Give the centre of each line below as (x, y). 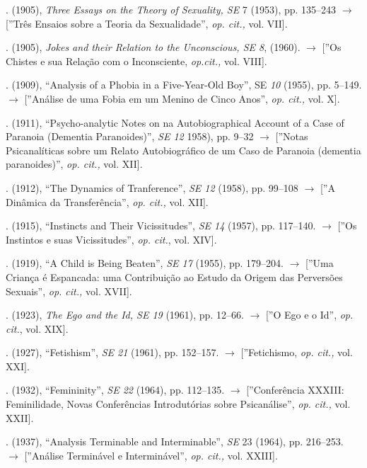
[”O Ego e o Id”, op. (309, 315)
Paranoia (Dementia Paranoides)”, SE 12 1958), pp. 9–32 (130, 136)
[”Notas (292, 136)
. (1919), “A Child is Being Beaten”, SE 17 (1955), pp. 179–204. (145, 263)
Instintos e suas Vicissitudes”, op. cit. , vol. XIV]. (111, 239)
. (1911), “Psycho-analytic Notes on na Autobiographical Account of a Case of (175, 122)
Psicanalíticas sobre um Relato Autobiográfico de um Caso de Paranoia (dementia (183, 150)
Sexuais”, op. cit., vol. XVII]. (69, 291)
